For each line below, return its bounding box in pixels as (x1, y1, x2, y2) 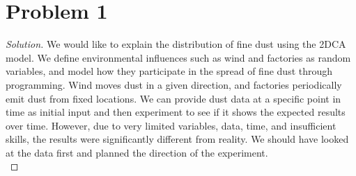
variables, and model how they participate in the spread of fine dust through (6, 64, 333, 78)
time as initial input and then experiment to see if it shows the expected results (6, 105, 346, 119)
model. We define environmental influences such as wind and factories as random (6, 50, 351, 64)
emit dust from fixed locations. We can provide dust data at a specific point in (6, 91, 341, 105)
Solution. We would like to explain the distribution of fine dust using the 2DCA (6, 37, 346, 51)
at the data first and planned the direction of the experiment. (6, 145, 268, 159)
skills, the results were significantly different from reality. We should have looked (6, 132, 349, 146)
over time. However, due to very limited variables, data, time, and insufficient (6, 118, 336, 132)
